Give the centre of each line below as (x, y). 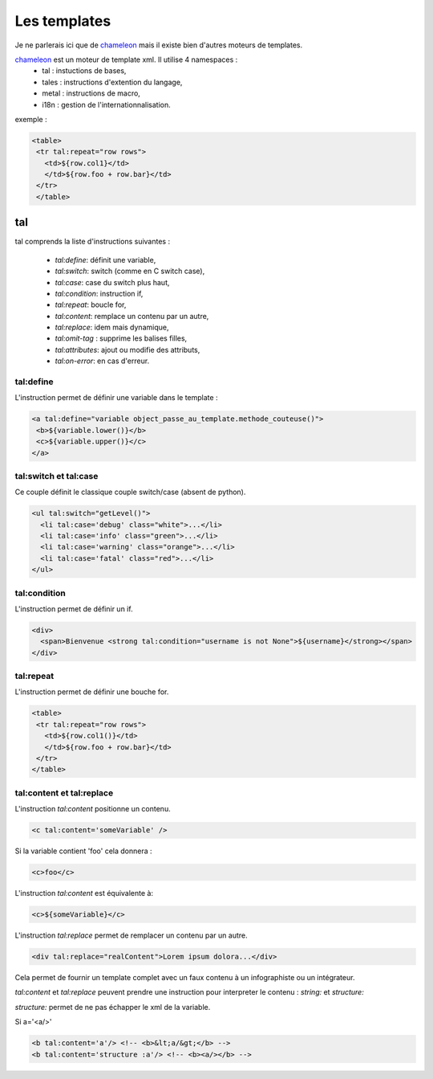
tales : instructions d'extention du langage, (112, 82)
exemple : (31, 119)
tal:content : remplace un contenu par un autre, (132, 316)
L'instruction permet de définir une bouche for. (92, 692)
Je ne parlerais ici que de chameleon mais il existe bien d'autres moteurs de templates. (159, 45)
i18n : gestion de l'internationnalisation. (107, 104)
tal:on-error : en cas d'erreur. (102, 361)
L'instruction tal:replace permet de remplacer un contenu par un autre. (131, 935)
